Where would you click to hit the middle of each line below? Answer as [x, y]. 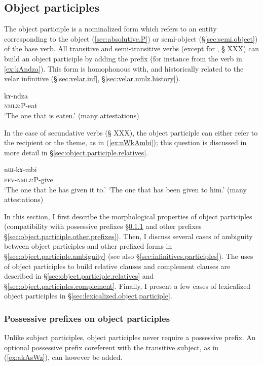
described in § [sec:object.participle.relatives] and [79, 276]
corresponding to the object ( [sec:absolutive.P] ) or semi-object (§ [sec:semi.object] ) [131, 38]
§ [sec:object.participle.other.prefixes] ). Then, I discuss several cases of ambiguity [128, 236]
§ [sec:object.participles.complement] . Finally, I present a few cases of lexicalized [127, 286]
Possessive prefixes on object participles [87, 318]
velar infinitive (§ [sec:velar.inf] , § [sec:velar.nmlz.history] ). [92, 78]
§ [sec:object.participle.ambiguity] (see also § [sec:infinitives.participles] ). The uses [129, 256]
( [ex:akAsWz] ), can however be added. [63, 357]
